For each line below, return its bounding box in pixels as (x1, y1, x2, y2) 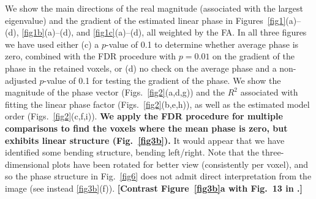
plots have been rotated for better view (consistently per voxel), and (52, 157, 309, 170)
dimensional (5, 157, 50, 170)
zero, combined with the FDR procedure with (5, 50, 176, 62)
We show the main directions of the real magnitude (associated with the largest (5, 2, 303, 14)
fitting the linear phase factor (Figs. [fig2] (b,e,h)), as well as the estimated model (5, 97, 310, 110)
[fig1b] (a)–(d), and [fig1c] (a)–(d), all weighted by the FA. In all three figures (21, 26, 307, 39)
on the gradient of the (213, 50, 295, 62)
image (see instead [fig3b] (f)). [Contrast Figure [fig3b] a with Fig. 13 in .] (5, 181, 303, 194)
